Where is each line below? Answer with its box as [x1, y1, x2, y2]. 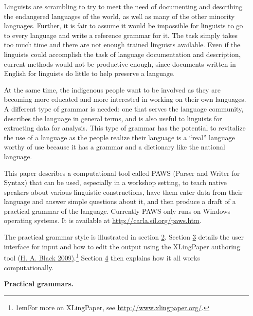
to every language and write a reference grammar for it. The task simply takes [4, 30, 237, 40]
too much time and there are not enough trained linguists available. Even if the [4, 39, 240, 50]
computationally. [4, 262, 54, 272]
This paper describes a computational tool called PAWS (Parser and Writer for [4, 167, 240, 178]
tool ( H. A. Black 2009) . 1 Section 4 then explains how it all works [4, 251, 200, 262]
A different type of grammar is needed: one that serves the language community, [4, 103, 244, 113]
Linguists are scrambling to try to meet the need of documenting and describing [4, 1, 243, 11]
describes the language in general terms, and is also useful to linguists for [4, 113, 222, 123]
